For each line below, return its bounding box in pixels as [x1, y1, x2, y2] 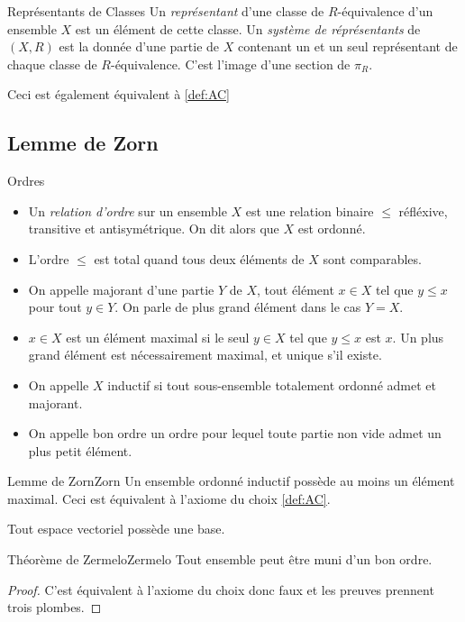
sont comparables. [323, 249, 422, 268]
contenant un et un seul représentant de [237, 37, 458, 56]
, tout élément [256, 279, 334, 298]
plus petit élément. [28, 441, 132, 460]
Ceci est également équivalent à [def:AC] [7, 85, 230, 104]
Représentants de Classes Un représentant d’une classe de [7, 2, 324, 20]
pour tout [28, 297, 82, 316]
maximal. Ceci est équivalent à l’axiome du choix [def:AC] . [7, 489, 331, 508]
